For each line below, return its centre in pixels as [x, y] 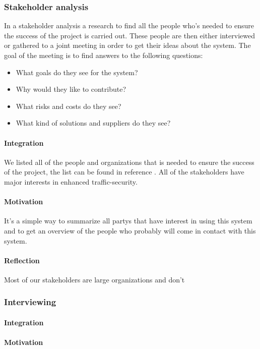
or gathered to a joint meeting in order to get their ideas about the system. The [127, 45]
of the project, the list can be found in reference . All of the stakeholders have [124, 172]
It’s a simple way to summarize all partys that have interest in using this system [128, 221]
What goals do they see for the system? [77, 72]
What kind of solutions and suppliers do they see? [93, 123]
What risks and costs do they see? [69, 106]
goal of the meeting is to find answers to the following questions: [104, 55]
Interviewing [30, 302]
